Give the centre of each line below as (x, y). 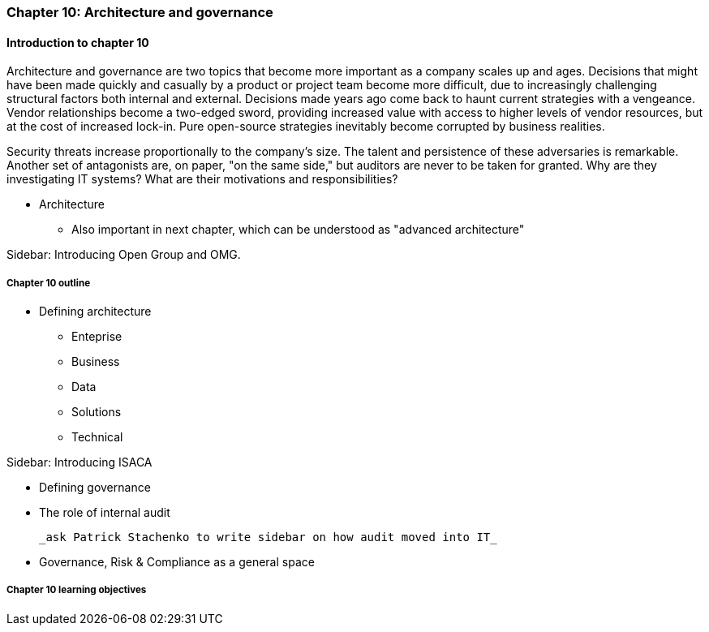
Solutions (97, 412)
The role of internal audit (105, 512)
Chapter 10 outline (49, 283)
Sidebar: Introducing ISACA (79, 462)
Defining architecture (95, 311)
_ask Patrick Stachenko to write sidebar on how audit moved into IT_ (268, 537)
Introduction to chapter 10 (78, 42)
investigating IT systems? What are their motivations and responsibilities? (202, 179)
